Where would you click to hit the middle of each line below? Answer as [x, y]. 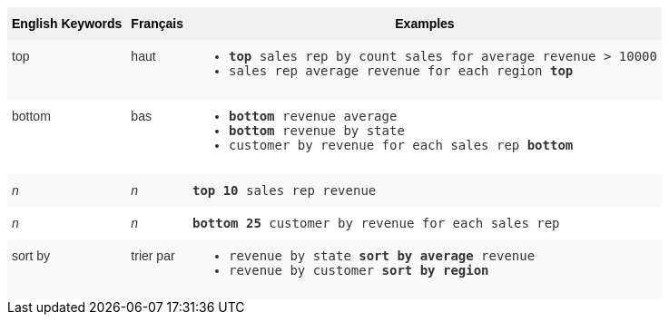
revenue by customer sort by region [359, 270]
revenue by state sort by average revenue [382, 256]
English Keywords [67, 24]
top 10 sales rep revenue [284, 190]
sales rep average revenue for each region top [401, 71]
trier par [153, 256]
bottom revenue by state [316, 131]
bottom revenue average [313, 116]
